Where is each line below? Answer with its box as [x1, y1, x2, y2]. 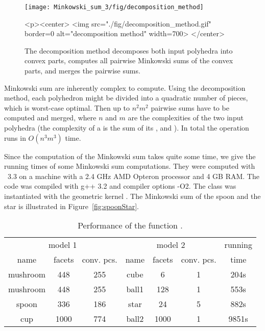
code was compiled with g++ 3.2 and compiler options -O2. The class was [4, 181, 236, 191]
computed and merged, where [4, 112, 97, 123]
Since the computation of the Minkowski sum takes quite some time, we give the [4, 150, 256, 161]
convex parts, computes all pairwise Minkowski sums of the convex [25, 55, 233, 66]
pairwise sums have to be [151, 102, 229, 113]
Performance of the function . [78, 219, 183, 232]
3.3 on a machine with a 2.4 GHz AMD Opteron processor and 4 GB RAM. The [7, 170, 259, 181]
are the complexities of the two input [128, 112, 244, 123]
